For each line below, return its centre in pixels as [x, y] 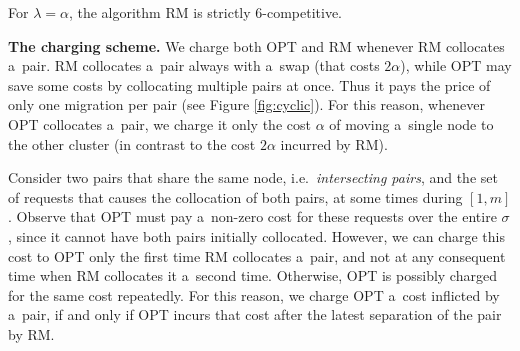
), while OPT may [456, 65]
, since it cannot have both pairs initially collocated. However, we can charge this [256, 235]
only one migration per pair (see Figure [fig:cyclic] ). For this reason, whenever [246, 104]
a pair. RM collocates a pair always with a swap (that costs [194, 65]
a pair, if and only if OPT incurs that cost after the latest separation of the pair [255, 314]
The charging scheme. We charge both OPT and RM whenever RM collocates [256, 45]
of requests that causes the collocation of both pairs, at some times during [235, 196]
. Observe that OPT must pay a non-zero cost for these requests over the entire [252, 216]
